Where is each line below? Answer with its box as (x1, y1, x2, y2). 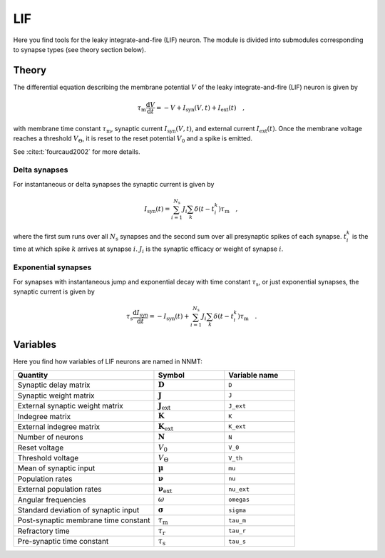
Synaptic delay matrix (17, 380, 91, 390)
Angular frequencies (17, 495, 86, 505)
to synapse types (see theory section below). (13, 45, 146, 53)
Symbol (158, 371, 185, 381)
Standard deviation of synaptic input (17, 505, 140, 515)
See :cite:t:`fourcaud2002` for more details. (13, 147, 140, 156)
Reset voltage (17, 443, 64, 453)
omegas (228, 496, 250, 504)
